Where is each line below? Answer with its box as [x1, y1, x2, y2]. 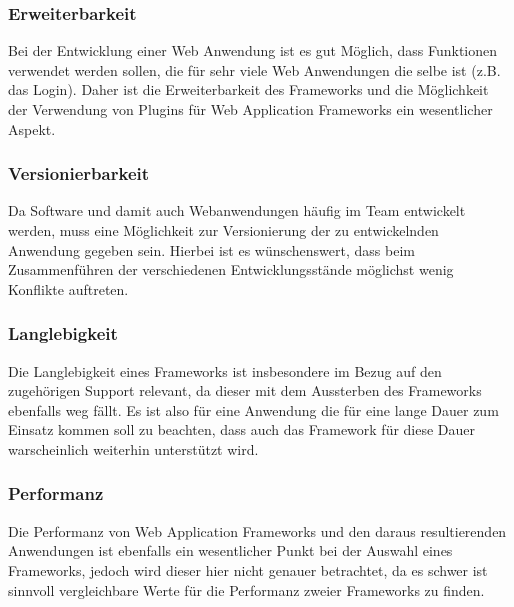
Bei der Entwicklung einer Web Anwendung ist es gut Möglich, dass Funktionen [8, 40, 498, 61]
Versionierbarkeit [8, 161, 150, 186]
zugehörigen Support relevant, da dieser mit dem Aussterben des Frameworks [8, 380, 482, 401]
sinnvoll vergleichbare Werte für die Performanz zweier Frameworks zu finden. [8, 579, 485, 600]
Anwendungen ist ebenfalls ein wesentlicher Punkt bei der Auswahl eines [8, 540, 453, 561]
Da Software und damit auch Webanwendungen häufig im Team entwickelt [8, 200, 466, 221]
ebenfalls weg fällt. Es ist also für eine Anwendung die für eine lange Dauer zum [8, 399, 499, 420]
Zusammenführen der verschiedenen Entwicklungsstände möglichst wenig [8, 259, 454, 280]
